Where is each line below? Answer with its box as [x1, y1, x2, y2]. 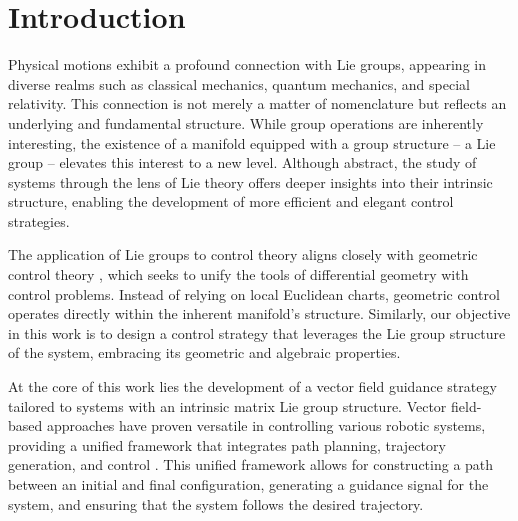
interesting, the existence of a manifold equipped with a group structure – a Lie [8, 132, 496, 153]
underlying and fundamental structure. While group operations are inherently [8, 112, 484, 133]
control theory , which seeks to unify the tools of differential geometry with [8, 264, 469, 285]
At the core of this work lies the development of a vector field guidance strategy [8, 376, 497, 397]
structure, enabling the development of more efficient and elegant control [8, 191, 454, 212]
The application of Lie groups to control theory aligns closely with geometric [8, 244, 478, 265]
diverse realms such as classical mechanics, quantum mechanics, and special [8, 73, 470, 94]
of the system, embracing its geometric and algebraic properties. [8, 342, 401, 363]
